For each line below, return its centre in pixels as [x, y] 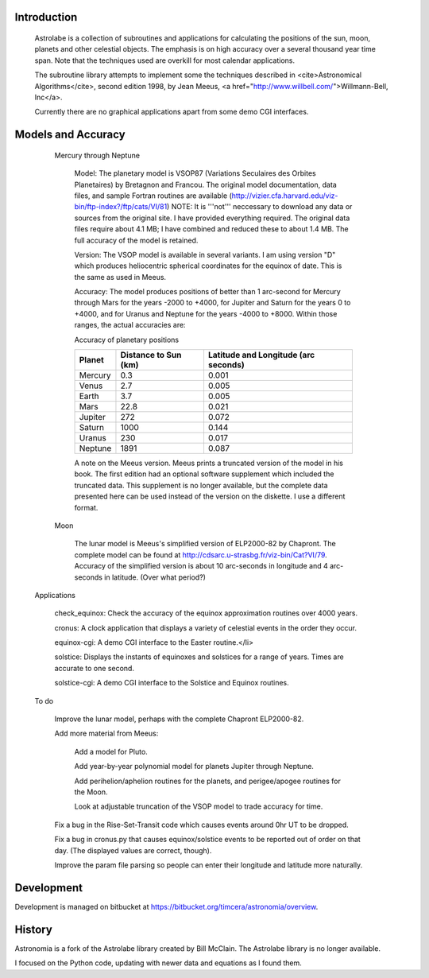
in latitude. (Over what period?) [155, 577]
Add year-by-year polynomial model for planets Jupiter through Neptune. [194, 766]
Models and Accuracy [70, 135]
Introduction [46, 17]
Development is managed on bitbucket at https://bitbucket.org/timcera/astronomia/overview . [166, 906]
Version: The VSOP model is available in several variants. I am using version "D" [205, 254]
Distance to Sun [151, 355]
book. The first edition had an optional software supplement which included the [204, 474]
